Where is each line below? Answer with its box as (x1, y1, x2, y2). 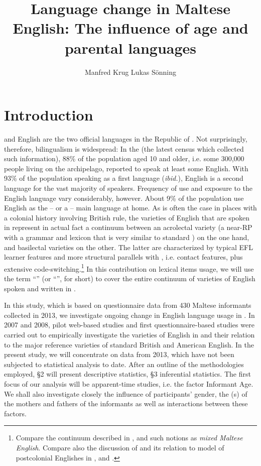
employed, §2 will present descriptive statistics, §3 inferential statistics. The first (4, 369, 251, 379)
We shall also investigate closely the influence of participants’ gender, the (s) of (4, 388, 247, 399)
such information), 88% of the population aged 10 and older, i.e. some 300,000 (4, 153, 244, 164)
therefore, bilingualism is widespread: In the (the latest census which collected (4, 143, 244, 154)
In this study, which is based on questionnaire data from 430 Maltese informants (4, 300, 251, 310)
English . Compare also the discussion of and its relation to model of (16, 442, 224, 452)
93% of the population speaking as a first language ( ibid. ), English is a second (4, 173, 243, 183)
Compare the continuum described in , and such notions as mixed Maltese (16, 432, 243, 443)
